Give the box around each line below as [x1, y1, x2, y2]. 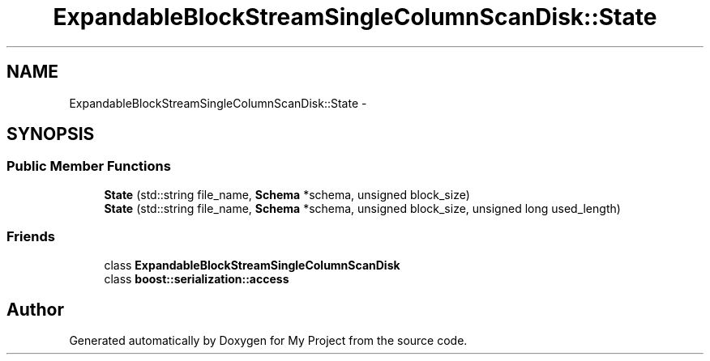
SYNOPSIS [6, 124, 95, 145]
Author [6, 299, 64, 320]
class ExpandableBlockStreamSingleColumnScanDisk [104, 257, 400, 272]
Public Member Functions [6, 158, 171, 175]
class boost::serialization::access [104, 271, 289, 286]
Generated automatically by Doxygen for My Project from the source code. [69, 333, 468, 348]
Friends [6, 228, 55, 245]
